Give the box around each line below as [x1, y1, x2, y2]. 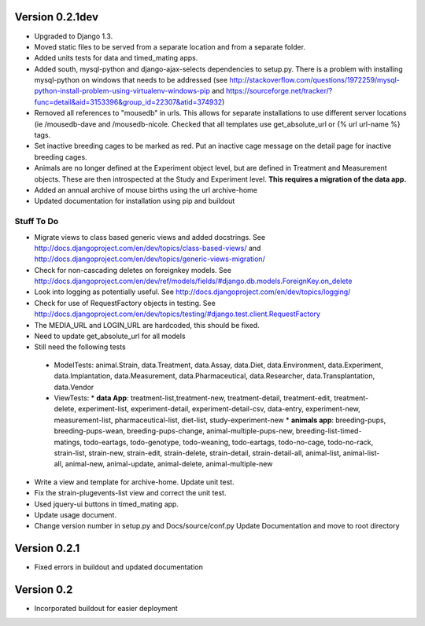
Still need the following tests [34, 342, 126, 352]
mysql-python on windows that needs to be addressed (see [34, 75, 228, 85]
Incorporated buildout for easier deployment [34, 604, 179, 613]
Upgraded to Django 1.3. [34, 31, 113, 41]
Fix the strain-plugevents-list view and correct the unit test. [34, 488, 227, 498]
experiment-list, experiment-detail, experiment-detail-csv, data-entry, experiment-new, [77, 404, 361, 414]
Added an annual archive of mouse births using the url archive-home [34, 185, 258, 194]
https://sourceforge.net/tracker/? [225, 87, 333, 96]
